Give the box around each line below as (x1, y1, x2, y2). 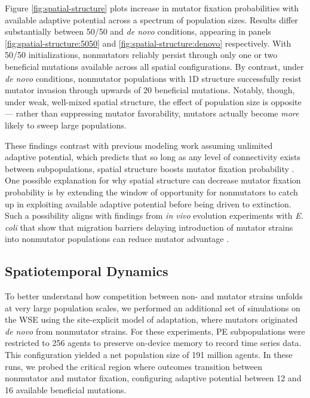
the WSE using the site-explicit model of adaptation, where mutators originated (5, 313, 298, 326)
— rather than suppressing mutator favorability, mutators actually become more (5, 107, 299, 120)
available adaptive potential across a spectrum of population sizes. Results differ (5, 13, 298, 26)
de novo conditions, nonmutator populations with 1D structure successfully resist (5, 72, 302, 84)
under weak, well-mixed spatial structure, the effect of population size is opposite (5, 95, 302, 108)
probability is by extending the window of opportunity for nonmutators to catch (5, 185, 298, 198)
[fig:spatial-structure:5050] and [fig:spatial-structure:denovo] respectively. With (5, 36, 291, 49)
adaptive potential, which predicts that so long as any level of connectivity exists (5, 151, 301, 163)
